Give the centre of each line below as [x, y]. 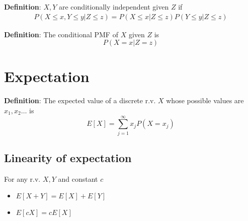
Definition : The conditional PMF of [61, 34]
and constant [78, 178]
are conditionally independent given [114, 7]
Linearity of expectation [68, 158]
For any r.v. [22, 178]
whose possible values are [205, 100]
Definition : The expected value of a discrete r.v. [80, 100]
